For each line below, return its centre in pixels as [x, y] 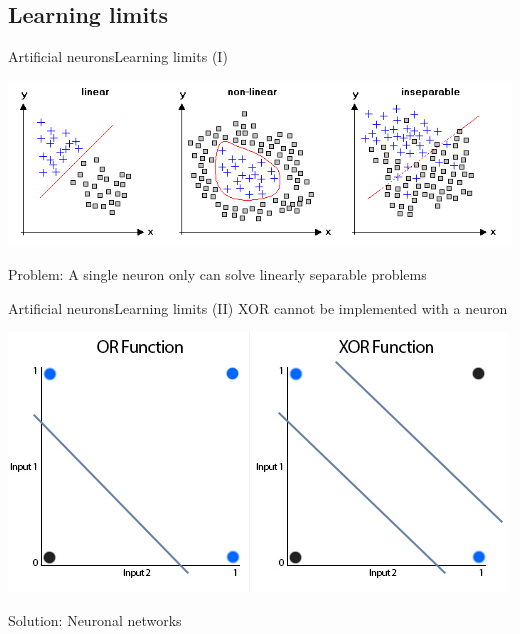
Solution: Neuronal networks [95, 619]
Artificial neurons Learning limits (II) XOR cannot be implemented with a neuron [258, 307]
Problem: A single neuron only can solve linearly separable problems [217, 274]
